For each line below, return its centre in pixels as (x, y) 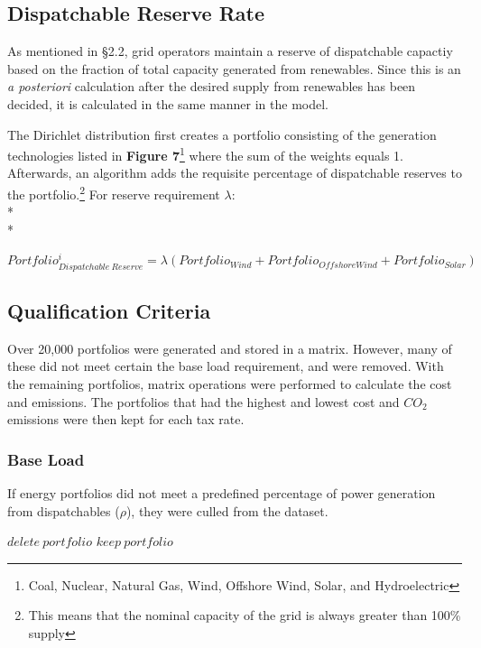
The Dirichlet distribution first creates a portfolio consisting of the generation (222, 134)
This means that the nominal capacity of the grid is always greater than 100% (245, 615)
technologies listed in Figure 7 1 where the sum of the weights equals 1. (205, 154)
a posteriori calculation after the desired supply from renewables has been (212, 86)
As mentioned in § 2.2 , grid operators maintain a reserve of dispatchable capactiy (230, 51)
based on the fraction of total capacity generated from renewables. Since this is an (234, 68)
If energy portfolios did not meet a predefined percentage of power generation (222, 493)
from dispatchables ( (64, 510)
